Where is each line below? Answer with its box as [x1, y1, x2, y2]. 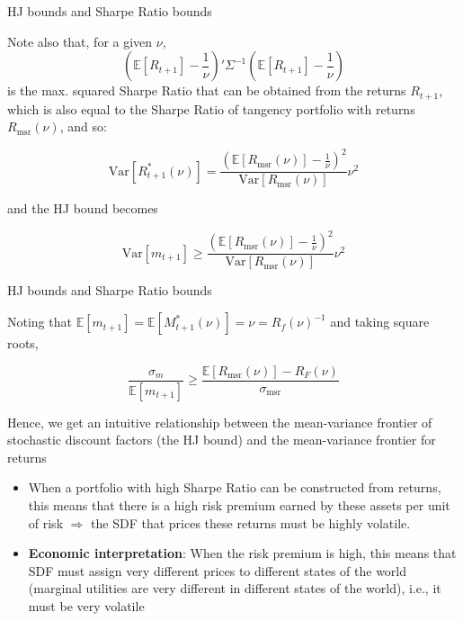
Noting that [7, 312, 72, 331]
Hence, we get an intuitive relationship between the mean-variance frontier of [7, 412, 432, 431]
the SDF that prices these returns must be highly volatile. [91, 513, 411, 532]
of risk [28, 513, 64, 532]
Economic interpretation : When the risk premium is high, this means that [28, 544, 457, 562]
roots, [7, 334, 39, 353]
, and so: [59, 117, 107, 136]
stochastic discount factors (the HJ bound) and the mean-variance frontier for [7, 430, 436, 449]
